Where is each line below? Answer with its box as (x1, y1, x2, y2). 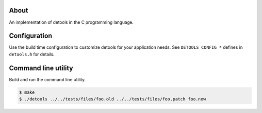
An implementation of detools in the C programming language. (9, 19, 133, 25)
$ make (19, 89, 35, 95)
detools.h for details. (9, 51, 55, 57)
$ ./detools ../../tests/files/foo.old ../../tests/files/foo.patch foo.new (19, 97, 206, 102)
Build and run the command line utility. (9, 76, 86, 82)
